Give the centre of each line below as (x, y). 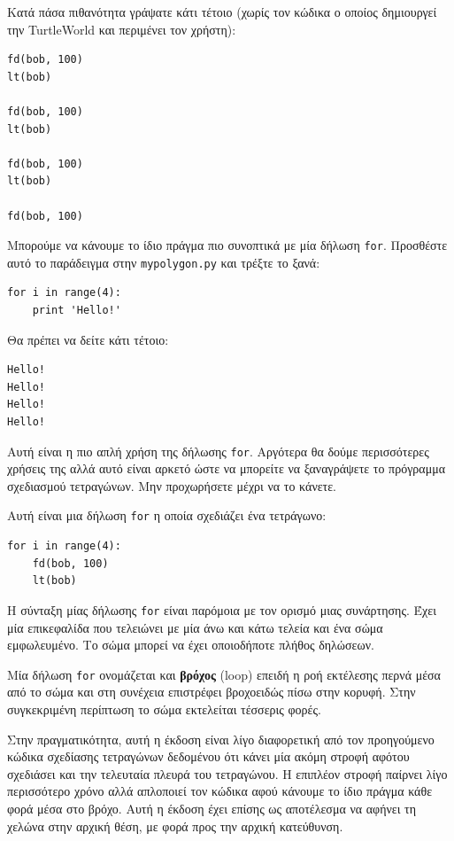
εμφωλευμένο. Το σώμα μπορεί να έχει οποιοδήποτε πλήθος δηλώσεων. (191, 645)
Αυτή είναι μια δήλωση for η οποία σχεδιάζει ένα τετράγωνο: (167, 515)
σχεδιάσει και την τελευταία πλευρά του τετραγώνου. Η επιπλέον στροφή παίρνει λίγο (227, 773)
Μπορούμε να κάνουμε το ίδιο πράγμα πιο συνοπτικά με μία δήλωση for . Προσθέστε (227, 245)
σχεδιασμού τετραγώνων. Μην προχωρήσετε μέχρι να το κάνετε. (172, 485)
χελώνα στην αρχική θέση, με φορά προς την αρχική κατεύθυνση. (175, 825)
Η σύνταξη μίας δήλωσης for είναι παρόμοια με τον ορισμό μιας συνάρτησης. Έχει (222, 609)
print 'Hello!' (77, 311)
